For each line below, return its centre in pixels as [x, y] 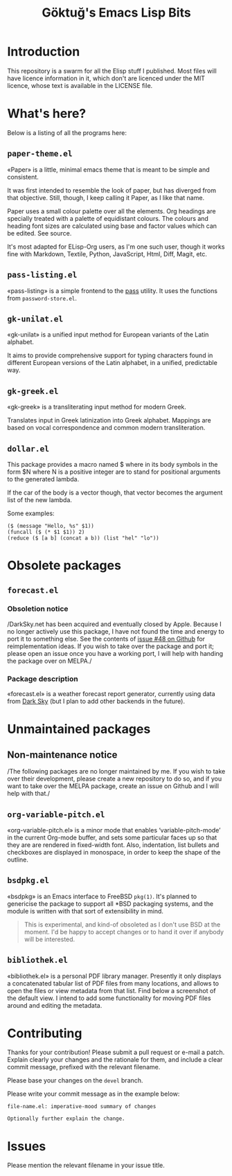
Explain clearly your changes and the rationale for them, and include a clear [115, 1060]
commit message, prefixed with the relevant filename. [84, 1067]
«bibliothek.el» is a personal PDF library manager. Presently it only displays [114, 976]
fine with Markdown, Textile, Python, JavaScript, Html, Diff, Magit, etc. [107, 253]
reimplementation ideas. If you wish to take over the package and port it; [111, 646]
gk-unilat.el [35, 319]
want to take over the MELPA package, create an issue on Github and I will [113, 786]
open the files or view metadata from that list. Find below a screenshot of [111, 990]
